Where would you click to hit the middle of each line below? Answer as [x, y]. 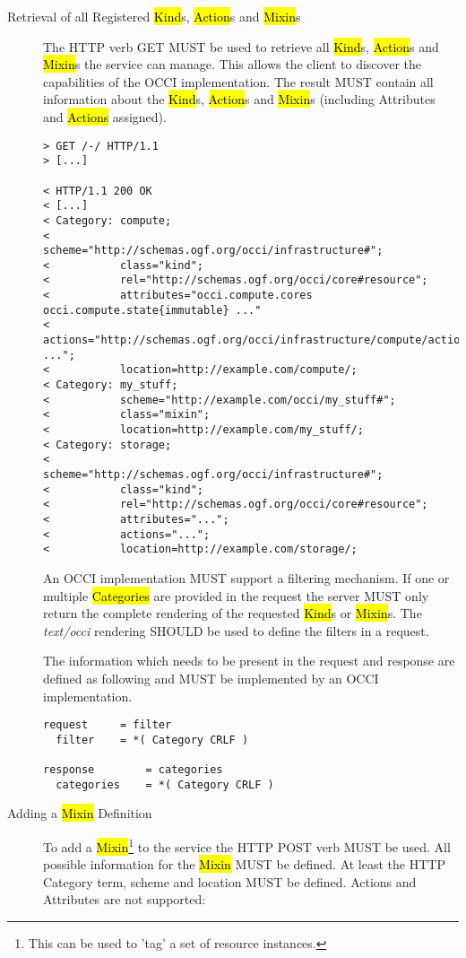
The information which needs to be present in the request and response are [249, 661]
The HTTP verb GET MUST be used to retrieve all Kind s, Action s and [241, 46]
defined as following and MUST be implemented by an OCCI [211, 678]
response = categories [133, 770]
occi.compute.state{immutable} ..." [152, 310]
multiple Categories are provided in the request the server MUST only [236, 595]
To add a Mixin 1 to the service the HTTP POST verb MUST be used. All [247, 845]
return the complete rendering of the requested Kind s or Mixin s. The [233, 613]
